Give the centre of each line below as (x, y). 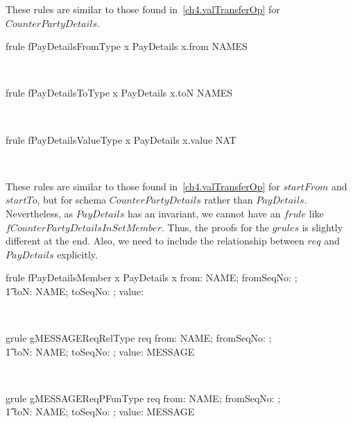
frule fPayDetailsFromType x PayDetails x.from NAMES (127, 46)
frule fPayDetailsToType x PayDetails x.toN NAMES (119, 93)
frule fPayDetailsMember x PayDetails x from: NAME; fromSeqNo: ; (152, 277)
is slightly (322, 227)
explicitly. (77, 254)
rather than (229, 200)
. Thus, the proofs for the (215, 227)
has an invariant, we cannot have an (204, 213)
